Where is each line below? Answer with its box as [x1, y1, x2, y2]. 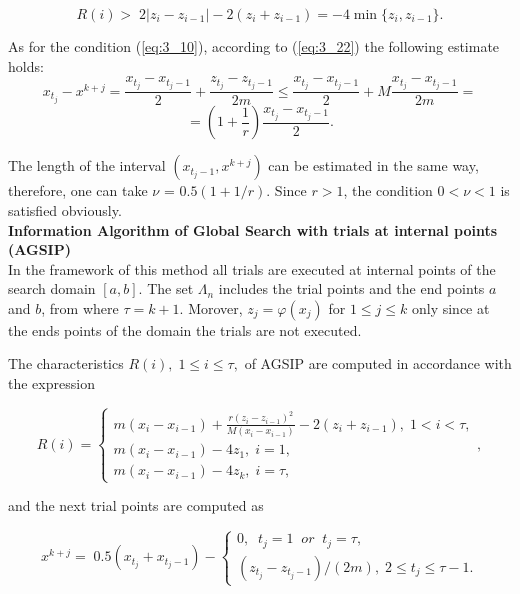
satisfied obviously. [8, 199, 122, 220]
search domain [8, 278, 96, 299]
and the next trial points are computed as [8, 495, 264, 516]
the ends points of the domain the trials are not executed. [8, 319, 362, 340]
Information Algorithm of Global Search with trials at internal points [8, 219, 498, 240]
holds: [8, 55, 44, 76]
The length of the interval [8, 155, 166, 176]
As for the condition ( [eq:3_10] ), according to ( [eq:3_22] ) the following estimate [8, 36, 500, 56]
